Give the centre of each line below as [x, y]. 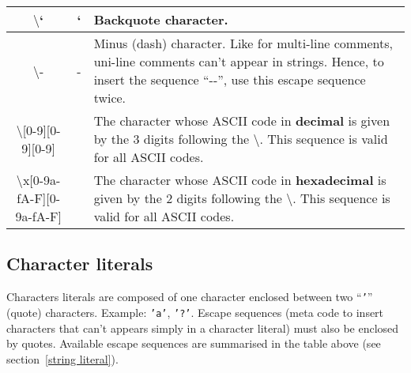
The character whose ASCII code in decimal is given [242, 121]
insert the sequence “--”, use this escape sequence [230, 79]
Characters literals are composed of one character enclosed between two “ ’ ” [190, 297]
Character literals [80, 264]
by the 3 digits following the [172, 139]
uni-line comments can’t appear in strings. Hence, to [239, 61]
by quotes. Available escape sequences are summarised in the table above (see [194, 343]
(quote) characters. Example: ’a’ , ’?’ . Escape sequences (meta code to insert [195, 312]
